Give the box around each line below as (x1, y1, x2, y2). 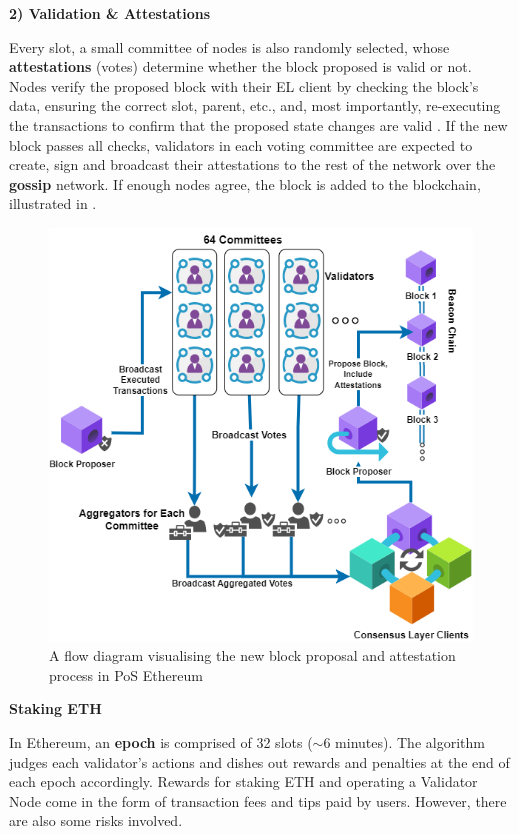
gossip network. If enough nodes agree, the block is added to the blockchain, (9, 173, 481, 194)
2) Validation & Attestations (9, 3, 211, 23)
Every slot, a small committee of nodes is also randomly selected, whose (9, 36, 450, 57)
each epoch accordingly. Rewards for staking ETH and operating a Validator (9, 771, 478, 792)
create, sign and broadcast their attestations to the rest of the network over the (9, 154, 496, 175)
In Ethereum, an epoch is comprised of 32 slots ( (9, 731, 313, 752)
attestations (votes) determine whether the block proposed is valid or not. (9, 56, 472, 77)
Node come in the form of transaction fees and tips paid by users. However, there (9, 790, 507, 811)
